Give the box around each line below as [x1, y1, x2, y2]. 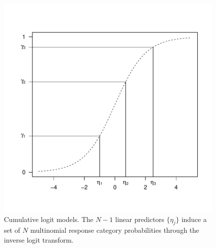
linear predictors [115, 214, 164, 224]
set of [4, 225, 21, 235]
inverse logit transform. [4, 234, 74, 245]
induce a [181, 214, 207, 224]
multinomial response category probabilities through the [30, 225, 199, 235]
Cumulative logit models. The [4, 214, 94, 224]
